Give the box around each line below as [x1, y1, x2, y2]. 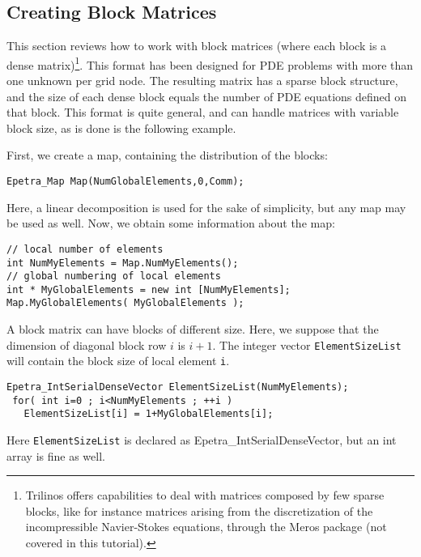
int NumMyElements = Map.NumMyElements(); [6, 257, 239, 269]
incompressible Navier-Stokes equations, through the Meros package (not [25, 518, 387, 535]
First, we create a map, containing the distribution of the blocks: [6, 147, 328, 164]
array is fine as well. [6, 447, 105, 464]
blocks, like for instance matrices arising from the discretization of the [25, 502, 373, 519]
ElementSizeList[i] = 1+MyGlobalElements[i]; [23, 408, 274, 420]
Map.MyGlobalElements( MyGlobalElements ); [6, 297, 245, 309]
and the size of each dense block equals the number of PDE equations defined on [6, 87, 407, 104]
